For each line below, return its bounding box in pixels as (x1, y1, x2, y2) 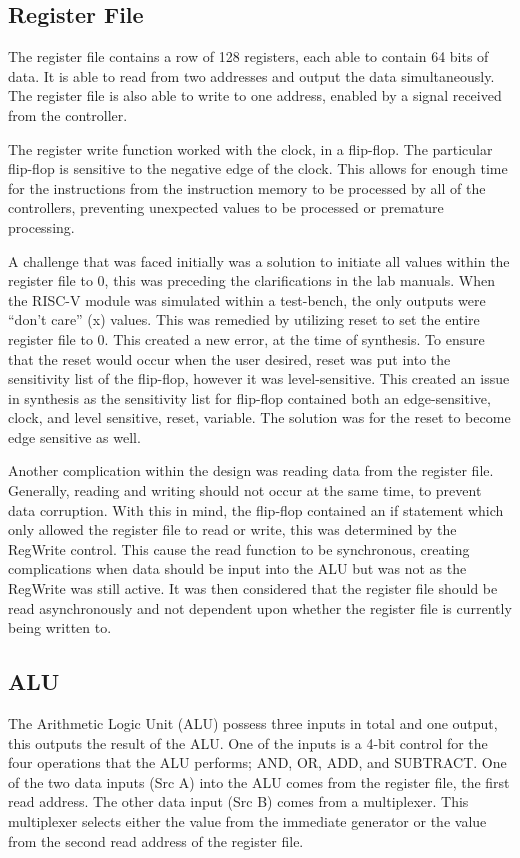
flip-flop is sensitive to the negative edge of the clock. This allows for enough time (8, 158, 508, 179)
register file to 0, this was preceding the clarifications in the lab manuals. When (8, 270, 496, 291)
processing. (8, 216, 75, 237)
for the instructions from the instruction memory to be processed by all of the (8, 177, 486, 198)
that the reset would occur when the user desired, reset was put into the (8, 348, 451, 369)
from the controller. (8, 104, 128, 125)
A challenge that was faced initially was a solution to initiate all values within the (8, 250, 510, 271)
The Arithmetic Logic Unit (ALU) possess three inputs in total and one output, (8, 713, 498, 734)
